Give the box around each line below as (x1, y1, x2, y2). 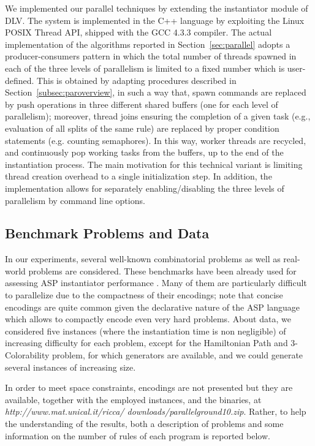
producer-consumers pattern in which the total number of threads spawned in (5, 50, 297, 62)
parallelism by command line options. (5, 194, 145, 206)
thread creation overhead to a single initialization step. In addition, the (5, 170, 272, 183)
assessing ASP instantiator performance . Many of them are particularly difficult (5, 276, 307, 289)
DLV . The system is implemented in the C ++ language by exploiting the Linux (5, 13, 305, 26)
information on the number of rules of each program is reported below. (5, 429, 270, 442)
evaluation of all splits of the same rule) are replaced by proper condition (5, 121, 279, 134)
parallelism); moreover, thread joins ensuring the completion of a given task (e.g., (5, 110, 311, 123)
